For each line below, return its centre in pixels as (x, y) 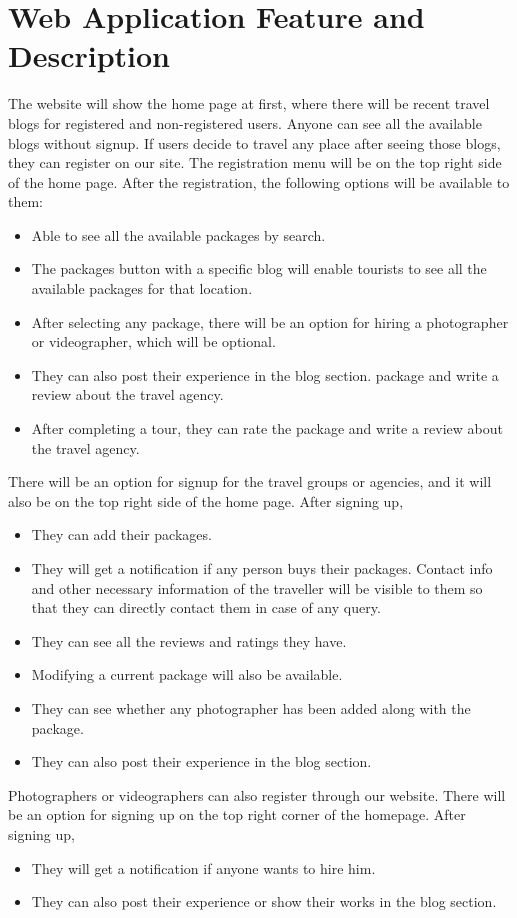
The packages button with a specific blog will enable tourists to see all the (259, 268)
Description (89, 55)
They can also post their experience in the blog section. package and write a (265, 374)
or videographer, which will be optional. (153, 341)
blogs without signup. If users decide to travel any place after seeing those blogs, (254, 142)
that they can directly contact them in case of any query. (206, 607)
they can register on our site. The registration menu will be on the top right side (255, 162)
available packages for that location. (142, 288)
